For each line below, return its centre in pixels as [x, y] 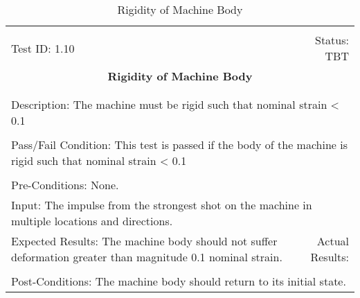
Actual [333, 241]
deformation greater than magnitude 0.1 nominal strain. [147, 257]
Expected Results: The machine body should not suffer [144, 241]
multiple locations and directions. [92, 221]
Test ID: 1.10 [43, 48]
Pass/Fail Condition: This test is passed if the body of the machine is [180, 144]
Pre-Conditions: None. [65, 185]
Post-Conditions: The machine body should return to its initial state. [179, 281]
